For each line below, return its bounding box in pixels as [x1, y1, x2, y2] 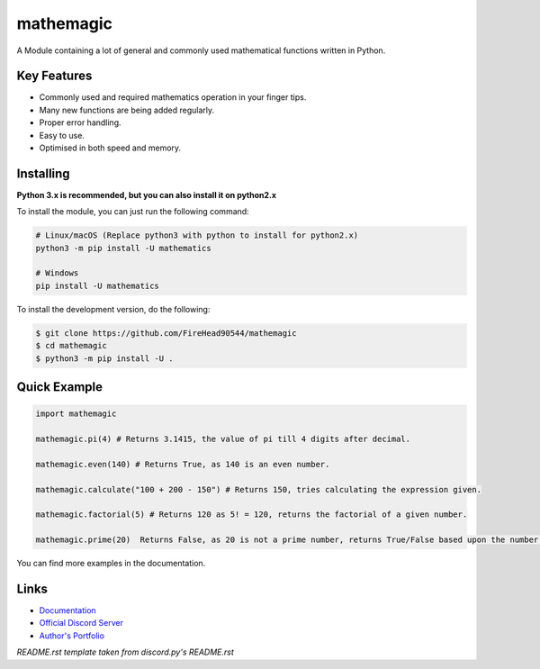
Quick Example [16, 379, 103, 395]
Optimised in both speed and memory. [39, 142, 182, 153]
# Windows [35, 268, 79, 278]
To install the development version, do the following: [16, 303, 211, 314]
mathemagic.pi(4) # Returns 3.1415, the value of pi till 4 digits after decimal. [35, 433, 411, 444]
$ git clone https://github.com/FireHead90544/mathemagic [35, 328, 297, 338]
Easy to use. [39, 130, 85, 140]
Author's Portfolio [39, 630, 105, 641]
